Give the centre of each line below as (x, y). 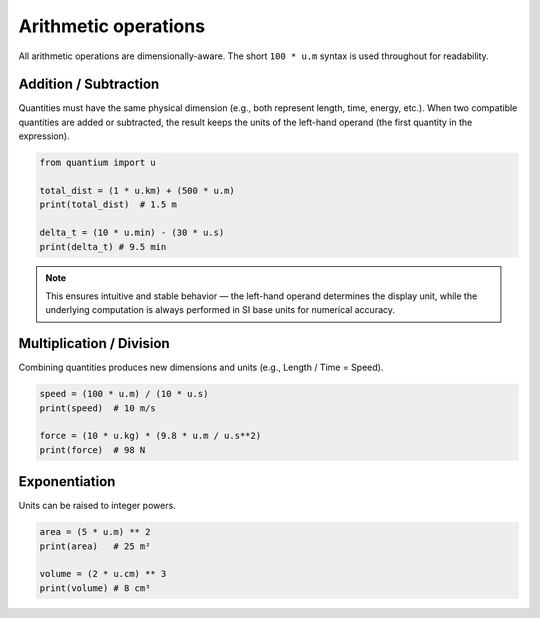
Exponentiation (67, 481)
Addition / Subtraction (89, 84)
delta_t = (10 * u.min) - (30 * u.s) (132, 233)
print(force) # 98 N (92, 449)
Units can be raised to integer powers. (97, 506)
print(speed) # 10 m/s (98, 408)
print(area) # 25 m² (95, 546)
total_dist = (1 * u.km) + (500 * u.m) (137, 190)
